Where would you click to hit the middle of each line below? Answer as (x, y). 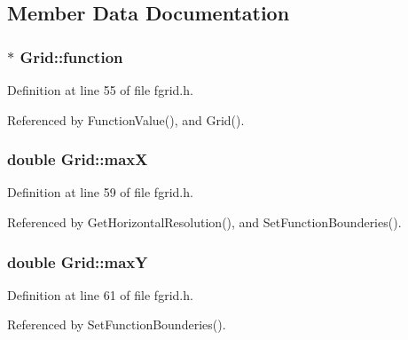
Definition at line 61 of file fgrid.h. (100, 294)
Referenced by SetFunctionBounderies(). (117, 324)
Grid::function (71, 56)
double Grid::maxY (78, 261)
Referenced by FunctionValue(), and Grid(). (126, 119)
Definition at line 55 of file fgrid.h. (100, 90)
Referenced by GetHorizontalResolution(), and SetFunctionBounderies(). (204, 222)
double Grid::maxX (78, 159)
